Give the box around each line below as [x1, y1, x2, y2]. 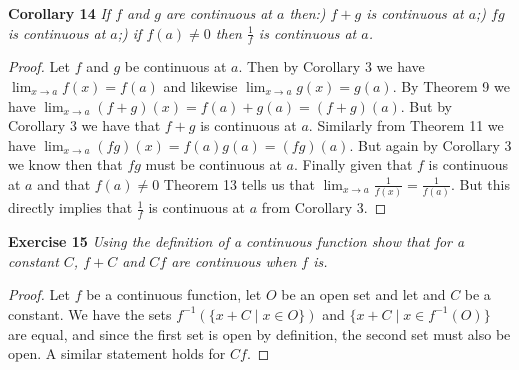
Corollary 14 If [8, 3, 111, 23]
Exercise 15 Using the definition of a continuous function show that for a [8, 231, 465, 252]
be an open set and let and [281, 284, 446, 305]
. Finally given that [293, 154, 413, 175]
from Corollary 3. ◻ [261, 197, 387, 218]
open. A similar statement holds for [8, 343, 226, 364]
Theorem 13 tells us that [163, 173, 315, 194]
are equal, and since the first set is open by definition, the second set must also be [8, 323, 511, 344]
